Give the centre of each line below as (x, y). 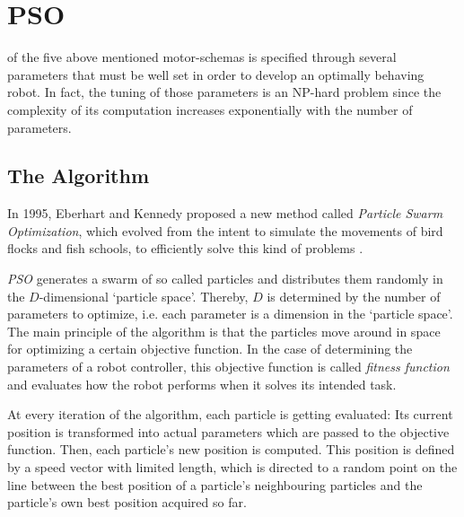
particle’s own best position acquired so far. (127, 502)
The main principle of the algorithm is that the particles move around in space (224, 331)
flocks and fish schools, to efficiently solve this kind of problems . (185, 248)
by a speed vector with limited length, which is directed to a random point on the (232, 467)
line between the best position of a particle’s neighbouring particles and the (215, 484)
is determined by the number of (354, 296)
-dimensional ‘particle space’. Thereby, (144, 296)
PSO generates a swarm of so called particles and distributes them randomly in (225, 279)
